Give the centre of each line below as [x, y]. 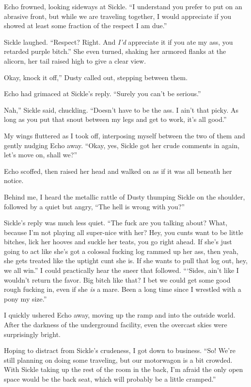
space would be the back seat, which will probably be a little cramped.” [110, 379]
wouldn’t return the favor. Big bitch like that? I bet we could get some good [117, 279]
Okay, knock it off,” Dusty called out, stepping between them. [96, 77]
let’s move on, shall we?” [41, 155]
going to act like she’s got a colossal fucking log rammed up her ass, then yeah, [121, 251]
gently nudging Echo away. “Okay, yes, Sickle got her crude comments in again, [122, 145]
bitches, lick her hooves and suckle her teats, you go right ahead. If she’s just [118, 242]
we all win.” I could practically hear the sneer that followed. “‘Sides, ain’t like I [121, 270]
